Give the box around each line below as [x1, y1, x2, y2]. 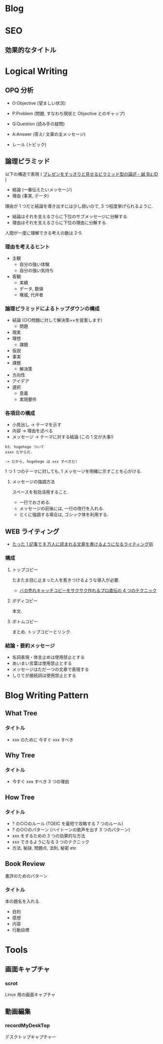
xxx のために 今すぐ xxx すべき [12, 737, 74, 743]
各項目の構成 [5, 410, 36, 417]
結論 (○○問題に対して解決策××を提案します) [12, 317, 103, 323]
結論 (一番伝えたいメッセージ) [12, 186, 72, 193]
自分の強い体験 [19, 261, 50, 267]
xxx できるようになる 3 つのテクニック [12, 839, 90, 845]
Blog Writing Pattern [5, 690, 89, 701]
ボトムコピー [12, 618, 38, 624]
